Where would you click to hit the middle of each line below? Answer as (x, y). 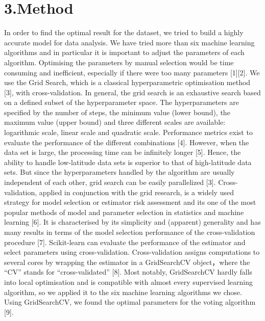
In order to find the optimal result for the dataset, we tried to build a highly (124, 32)
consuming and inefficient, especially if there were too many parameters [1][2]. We (132, 72)
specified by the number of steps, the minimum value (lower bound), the (117, 112)
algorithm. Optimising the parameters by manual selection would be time (119, 62)
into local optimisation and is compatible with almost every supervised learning (129, 282)
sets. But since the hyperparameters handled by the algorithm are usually (119, 172)
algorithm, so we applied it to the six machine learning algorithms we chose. (123, 292)
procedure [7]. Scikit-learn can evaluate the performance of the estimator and (125, 242)
